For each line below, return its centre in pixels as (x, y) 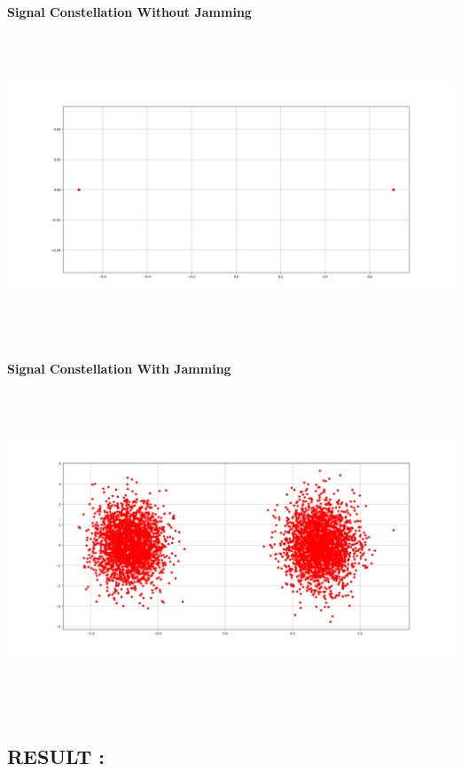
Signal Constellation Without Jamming (129, 12)
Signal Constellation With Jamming (119, 369)
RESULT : (56, 756)
